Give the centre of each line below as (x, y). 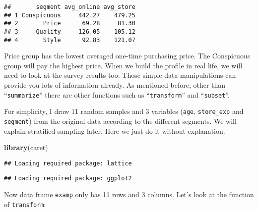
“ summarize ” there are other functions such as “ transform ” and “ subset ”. (117, 94)
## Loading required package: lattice (68, 163)
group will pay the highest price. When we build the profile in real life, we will (123, 65)
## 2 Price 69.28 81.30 (70, 24)
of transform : (25, 204)
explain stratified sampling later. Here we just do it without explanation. (115, 131)
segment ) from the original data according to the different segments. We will (120, 121)
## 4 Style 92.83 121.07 (70, 40)
